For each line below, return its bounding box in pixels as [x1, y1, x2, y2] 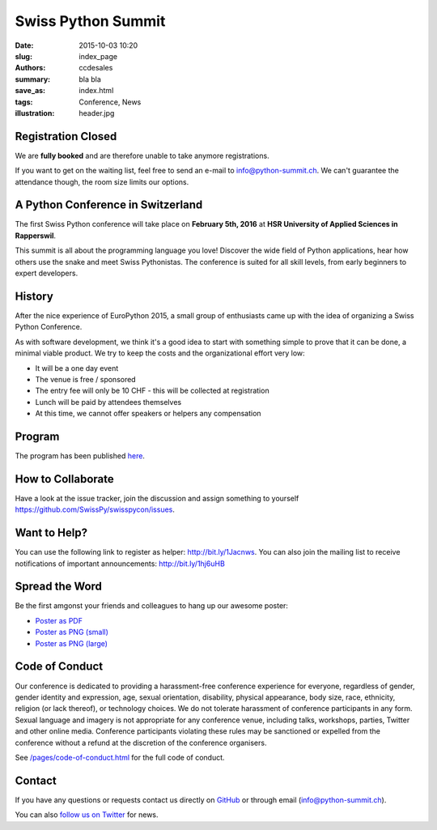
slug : [15, 51, 32, 61]
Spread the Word [15, 580, 103, 594]
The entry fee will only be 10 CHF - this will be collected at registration [35, 385, 270, 396]
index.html [78, 86, 114, 96]
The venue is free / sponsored [35, 374, 137, 384]
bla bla [78, 74, 101, 84]
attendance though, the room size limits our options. [15, 177, 189, 186]
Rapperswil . [15, 231, 57, 240]
